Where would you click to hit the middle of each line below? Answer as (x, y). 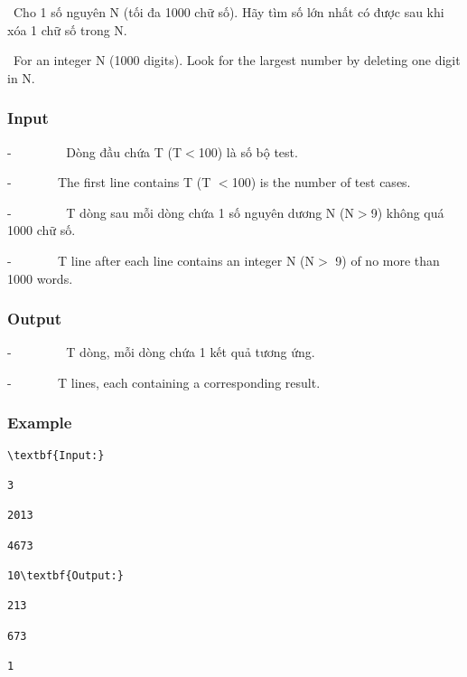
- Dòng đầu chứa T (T (95, 151)
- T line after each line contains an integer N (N (161, 260)
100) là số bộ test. (248, 151)
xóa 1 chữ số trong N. (67, 29)
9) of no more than (388, 260)
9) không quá (407, 212)
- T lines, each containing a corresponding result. (164, 382)
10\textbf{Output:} (65, 576)
